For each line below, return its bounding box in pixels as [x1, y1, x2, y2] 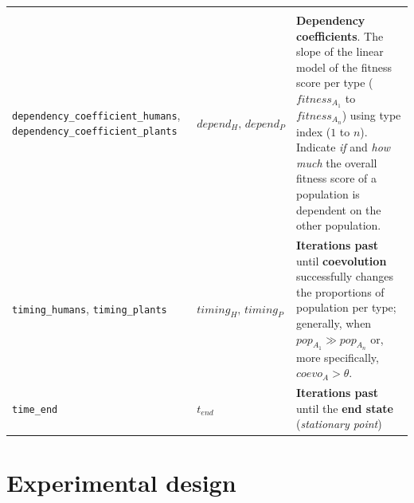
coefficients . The [295, 27, 384, 44]
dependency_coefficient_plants [12, 126, 178, 138]
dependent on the [295, 201, 381, 218]
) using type [342, 106, 401, 123]
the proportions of [295, 283, 385, 300]
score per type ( [295, 74, 373, 91]
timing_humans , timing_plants [12, 301, 167, 317]
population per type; [295, 299, 396, 316]
